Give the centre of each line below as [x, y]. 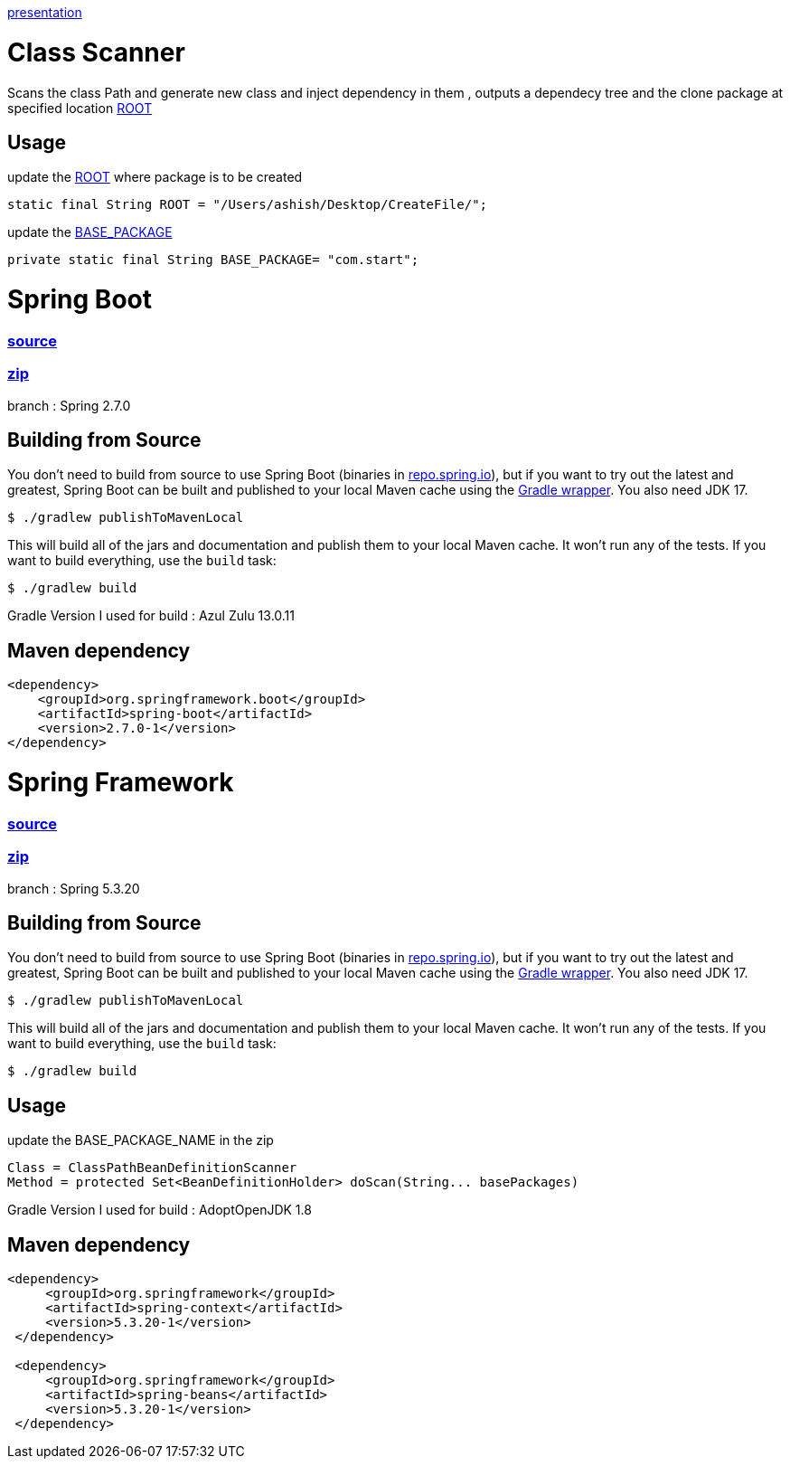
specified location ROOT [80, 108]
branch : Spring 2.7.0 [69, 405]
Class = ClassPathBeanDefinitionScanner [152, 1168]
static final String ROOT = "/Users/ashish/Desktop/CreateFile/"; [248, 205]
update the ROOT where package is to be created [155, 177]
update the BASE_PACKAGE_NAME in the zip [141, 1140]
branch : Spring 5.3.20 [74, 888]
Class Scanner [96, 52]
